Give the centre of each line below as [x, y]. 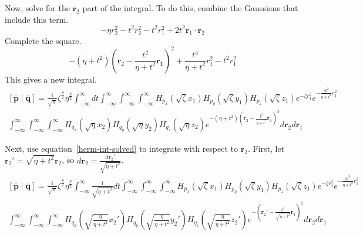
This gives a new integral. [51, 79]
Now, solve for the [37, 8]
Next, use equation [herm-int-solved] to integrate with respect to [122, 148]
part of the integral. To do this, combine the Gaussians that [190, 8]
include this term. [37, 19]
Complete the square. [43, 40]
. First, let [266, 148]
